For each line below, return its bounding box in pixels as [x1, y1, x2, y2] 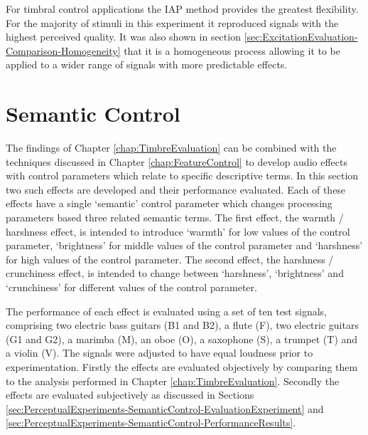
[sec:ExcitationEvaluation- [244, 29, 358, 44]
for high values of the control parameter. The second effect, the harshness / [6, 251, 334, 266]
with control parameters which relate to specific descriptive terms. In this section [6, 168, 359, 183]
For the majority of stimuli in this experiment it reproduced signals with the [6, 15, 339, 30]
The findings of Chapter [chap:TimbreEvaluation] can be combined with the [6, 140, 337, 155]
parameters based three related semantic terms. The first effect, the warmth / [6, 210, 344, 225]
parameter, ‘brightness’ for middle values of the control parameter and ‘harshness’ [6, 238, 363, 253]
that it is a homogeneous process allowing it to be [124, 43, 340, 58]
